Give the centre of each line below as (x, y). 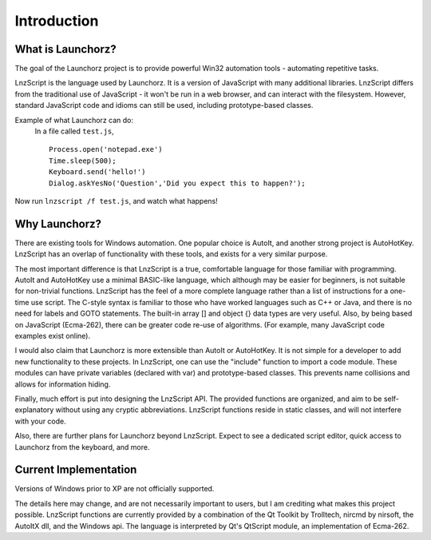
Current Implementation (76, 470)
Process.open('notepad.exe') (106, 149)
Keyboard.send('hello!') (97, 172)
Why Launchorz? (58, 224)
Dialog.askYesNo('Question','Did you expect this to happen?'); (178, 183)
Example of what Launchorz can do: (74, 120)
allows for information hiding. (63, 384)
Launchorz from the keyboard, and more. (82, 447)
